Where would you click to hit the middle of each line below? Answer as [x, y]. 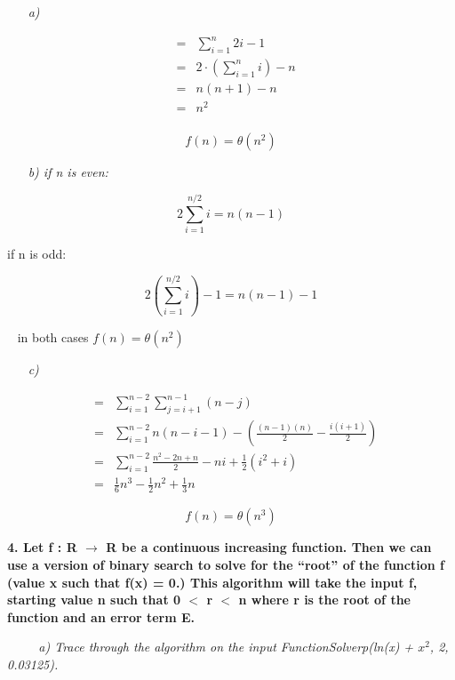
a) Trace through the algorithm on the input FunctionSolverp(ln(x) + [226, 647]
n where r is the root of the [324, 600]
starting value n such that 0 [94, 600]
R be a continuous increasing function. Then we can [269, 547]
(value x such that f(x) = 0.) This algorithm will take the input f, [212, 582]
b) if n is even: [68, 172]
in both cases [53, 337]
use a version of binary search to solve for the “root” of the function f [226, 564]
